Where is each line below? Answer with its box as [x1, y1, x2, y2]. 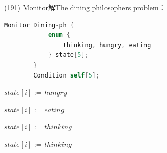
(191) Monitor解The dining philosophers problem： [4, 2, 166, 12]
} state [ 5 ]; [48, 51, 89, 59]
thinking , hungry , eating [62, 41, 151, 49]
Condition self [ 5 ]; [33, 71, 100, 79]
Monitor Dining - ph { [4, 21, 74, 29]
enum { [48, 31, 70, 39]
